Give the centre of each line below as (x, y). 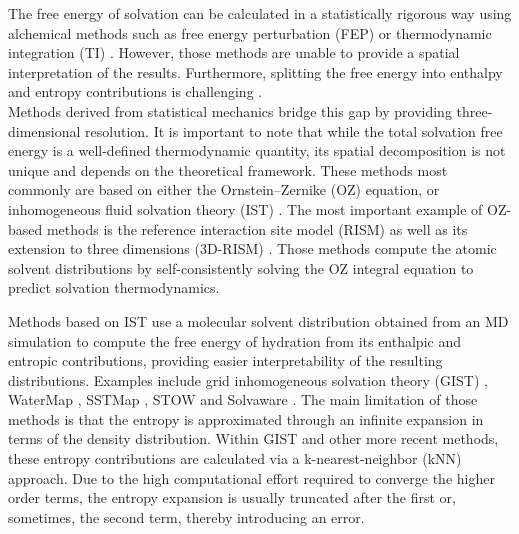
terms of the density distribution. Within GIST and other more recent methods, (253, 438)
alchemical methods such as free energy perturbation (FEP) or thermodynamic (250, 32)
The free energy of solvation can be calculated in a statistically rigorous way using (260, 13)
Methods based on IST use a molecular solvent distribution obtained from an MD (258, 320)
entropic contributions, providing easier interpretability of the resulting (225, 360)
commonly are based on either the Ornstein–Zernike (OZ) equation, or (224, 189)
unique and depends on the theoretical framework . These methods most (228, 169)
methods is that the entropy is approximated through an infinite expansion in (246, 418)
